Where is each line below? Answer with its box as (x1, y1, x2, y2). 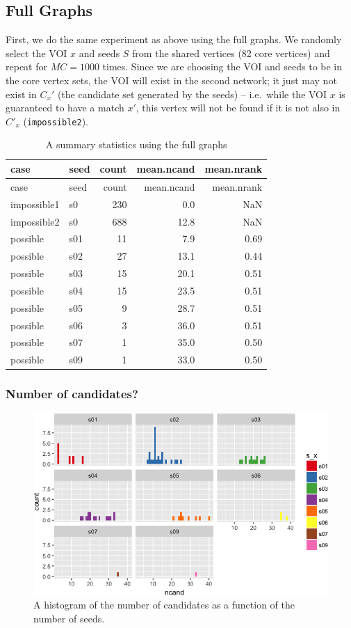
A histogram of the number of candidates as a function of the (33, 597, 295, 612)
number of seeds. (33, 611, 105, 625)
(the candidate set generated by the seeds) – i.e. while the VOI (57, 86, 327, 101)
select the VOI (6, 45, 67, 60)
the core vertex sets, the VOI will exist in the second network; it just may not (6, 72, 337, 87)
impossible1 (10, 196, 60, 211)
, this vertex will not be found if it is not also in (136, 100, 341, 115)
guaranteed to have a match (6, 100, 124, 115)
